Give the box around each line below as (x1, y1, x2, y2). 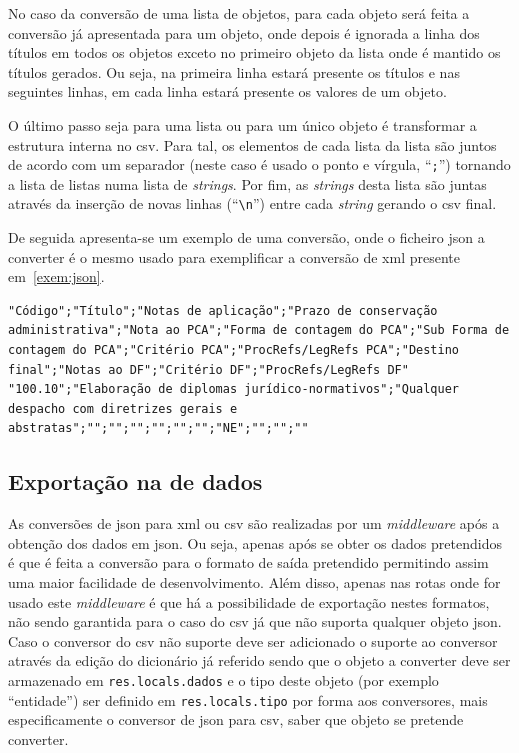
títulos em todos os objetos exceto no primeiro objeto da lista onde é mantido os (8, 42, 501, 63)
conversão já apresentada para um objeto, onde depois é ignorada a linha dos (8, 22, 480, 43)
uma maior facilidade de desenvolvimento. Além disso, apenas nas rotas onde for (8, 571, 501, 592)
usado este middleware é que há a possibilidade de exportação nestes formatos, (8, 591, 490, 612)
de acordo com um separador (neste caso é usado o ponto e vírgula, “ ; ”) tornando (8, 154, 511, 175)
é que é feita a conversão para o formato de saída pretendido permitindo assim (8, 552, 489, 573)
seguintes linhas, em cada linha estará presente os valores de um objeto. (8, 81, 447, 102)
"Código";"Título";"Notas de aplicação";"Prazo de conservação (8, 303, 438, 318)
